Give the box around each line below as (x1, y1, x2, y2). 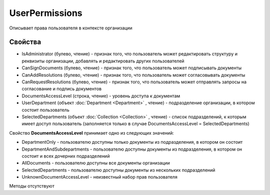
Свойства (9, 38, 41, 46)
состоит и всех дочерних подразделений (21, 153, 110, 159)
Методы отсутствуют (9, 183, 54, 189)
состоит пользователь (21, 107, 69, 113)
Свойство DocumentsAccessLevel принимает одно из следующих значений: (9, 130, 174, 136)
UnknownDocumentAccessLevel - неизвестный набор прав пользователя (21, 174, 177, 180)
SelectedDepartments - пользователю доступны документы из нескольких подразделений (21, 167, 215, 173)
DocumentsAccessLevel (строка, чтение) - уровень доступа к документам (21, 93, 180, 99)
